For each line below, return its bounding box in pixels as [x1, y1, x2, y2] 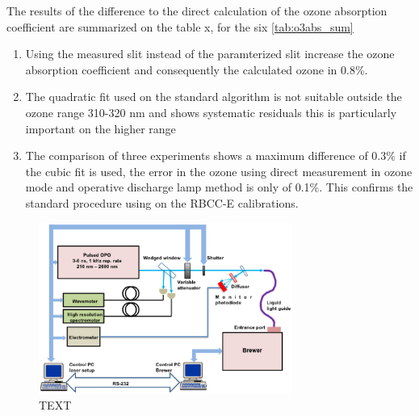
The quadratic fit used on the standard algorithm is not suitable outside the [25, 88, 402, 105]
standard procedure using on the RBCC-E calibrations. [25, 194, 299, 211]
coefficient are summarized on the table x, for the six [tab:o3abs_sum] [6, 18, 354, 35]
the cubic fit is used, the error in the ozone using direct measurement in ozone [25, 162, 413, 179]
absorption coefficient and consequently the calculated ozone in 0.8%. [25, 61, 368, 78]
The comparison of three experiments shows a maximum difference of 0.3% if [25, 147, 406, 164]
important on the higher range [25, 120, 176, 137]
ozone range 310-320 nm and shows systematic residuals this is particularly [25, 103, 397, 120]
